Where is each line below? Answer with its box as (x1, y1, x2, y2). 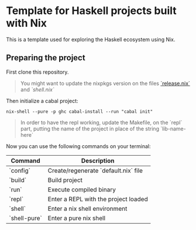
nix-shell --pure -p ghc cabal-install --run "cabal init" (6, 108, 153, 115)
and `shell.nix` (20, 86, 54, 93)
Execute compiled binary (47, 186, 116, 194)
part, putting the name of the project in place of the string (20, 125, 160, 132)
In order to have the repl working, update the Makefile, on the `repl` (20, 119, 183, 126)
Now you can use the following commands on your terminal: (6, 142, 151, 150)
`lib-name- (160, 125, 186, 132)
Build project (47, 176, 83, 184)
